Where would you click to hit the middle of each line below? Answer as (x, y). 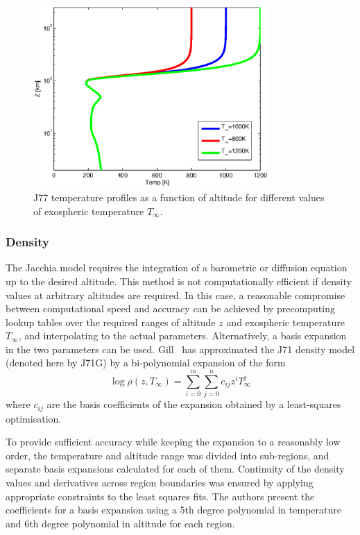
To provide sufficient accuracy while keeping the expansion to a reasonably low (173, 442)
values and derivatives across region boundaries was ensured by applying (160, 483)
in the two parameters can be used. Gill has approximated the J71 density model (180, 349)
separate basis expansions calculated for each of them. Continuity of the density (175, 469)
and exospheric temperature (285, 322)
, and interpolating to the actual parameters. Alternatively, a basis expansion (182, 336)
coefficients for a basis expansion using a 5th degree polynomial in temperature (173, 510)
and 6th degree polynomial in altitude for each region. (120, 523)
